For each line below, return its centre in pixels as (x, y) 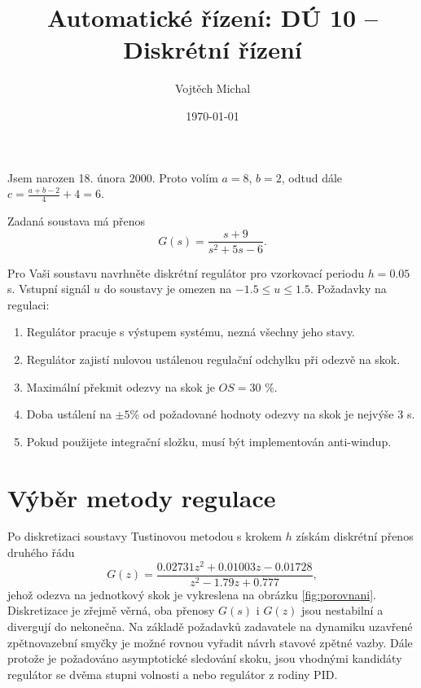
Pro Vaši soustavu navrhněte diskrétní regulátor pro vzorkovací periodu (186, 272)
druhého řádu (41, 552)
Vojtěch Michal (213, 88)
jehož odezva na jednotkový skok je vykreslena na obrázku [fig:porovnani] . (192, 594)
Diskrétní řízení (213, 49)
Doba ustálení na (69, 414)
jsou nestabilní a (342, 610)
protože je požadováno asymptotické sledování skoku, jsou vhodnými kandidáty (205, 658)
